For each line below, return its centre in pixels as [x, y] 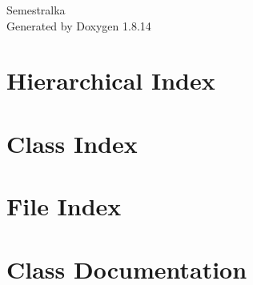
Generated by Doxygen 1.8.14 [79, 25]
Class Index [72, 143]
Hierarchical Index [111, 80]
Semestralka [36, 10]
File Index [64, 206]
